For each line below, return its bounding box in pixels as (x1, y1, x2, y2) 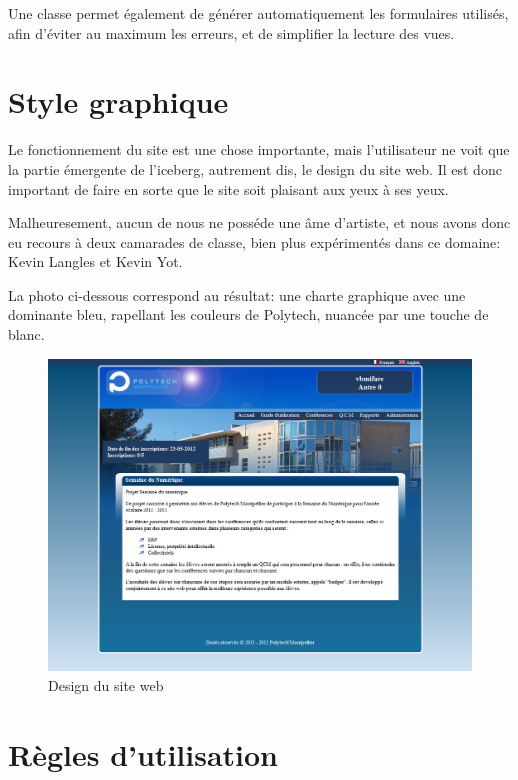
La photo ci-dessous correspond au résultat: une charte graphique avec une (8, 284, 466, 305)
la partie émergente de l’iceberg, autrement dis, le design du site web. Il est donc (8, 158, 502, 179)
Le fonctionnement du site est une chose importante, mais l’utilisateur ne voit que (8, 139, 510, 160)
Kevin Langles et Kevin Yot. (8, 251, 183, 272)
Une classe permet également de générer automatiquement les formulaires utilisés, (8, 3, 509, 23)
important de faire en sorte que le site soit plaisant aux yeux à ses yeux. (8, 178, 449, 199)
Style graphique (8, 81, 229, 122)
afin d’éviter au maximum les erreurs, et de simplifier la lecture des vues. (8, 22, 455, 43)
